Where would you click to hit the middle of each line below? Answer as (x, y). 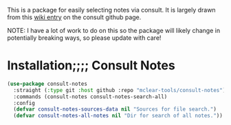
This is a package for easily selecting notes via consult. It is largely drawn (111, 10)
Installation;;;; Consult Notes (91, 66)
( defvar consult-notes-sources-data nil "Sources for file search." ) (115, 109)
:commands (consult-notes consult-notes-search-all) (90, 96)
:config (24, 103)
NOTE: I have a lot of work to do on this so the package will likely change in (114, 31)
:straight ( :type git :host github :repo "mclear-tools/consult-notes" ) (120, 90)
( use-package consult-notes (47, 84)
